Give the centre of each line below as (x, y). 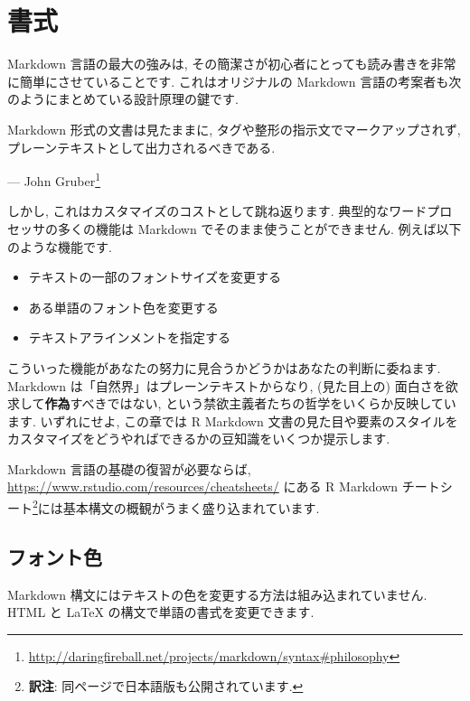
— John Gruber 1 (54, 179)
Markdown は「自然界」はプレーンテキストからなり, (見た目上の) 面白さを (226, 385)
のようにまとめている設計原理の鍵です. (123, 99)
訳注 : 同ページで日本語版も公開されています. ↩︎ (166, 686)
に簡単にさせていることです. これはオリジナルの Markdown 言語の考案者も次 (235, 81)
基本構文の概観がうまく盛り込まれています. (191, 507)
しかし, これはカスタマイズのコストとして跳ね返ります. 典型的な (198, 211)
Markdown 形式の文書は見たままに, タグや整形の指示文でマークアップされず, (234, 129)
